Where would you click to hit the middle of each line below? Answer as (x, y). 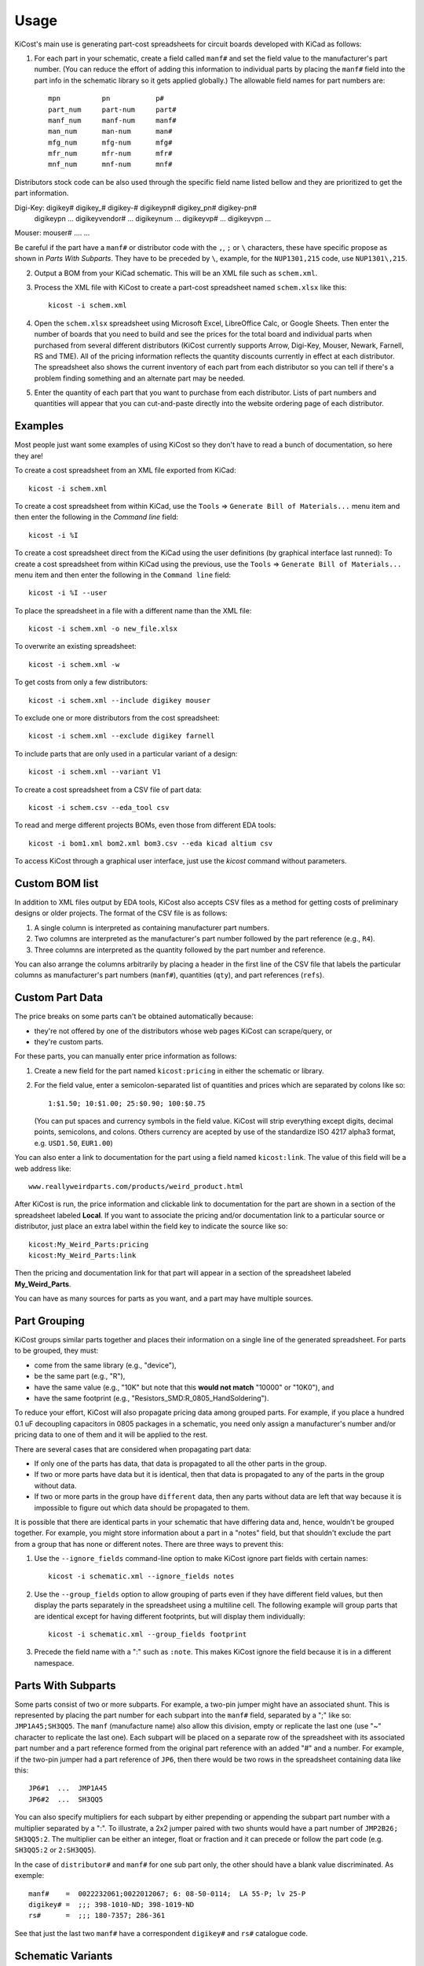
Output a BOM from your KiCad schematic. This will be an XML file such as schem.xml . (176, 273)
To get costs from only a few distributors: (81, 682)
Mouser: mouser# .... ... (52, 233)
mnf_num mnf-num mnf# (110, 164)
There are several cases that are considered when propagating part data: (133, 1449)
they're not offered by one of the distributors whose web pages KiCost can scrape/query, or (183, 1031)
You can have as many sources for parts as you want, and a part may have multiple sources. (164, 1298)
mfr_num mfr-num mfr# (110, 154)
